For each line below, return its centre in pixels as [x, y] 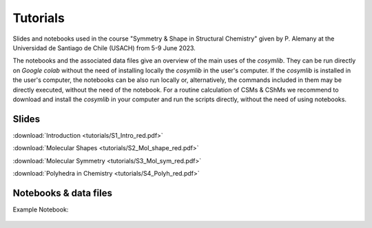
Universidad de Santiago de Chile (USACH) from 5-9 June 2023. [104, 48]
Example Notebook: [41, 209]
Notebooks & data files [63, 193]
